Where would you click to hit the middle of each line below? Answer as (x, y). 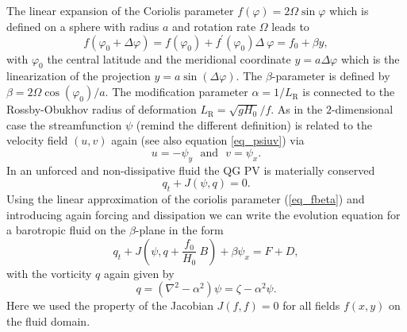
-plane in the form (179, 230)
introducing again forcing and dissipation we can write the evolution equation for (203, 214)
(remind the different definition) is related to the (254, 124)
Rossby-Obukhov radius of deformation (102, 109)
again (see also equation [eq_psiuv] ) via (208, 140)
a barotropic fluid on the (66, 230)
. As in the (297, 109)
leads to (290, 26)
